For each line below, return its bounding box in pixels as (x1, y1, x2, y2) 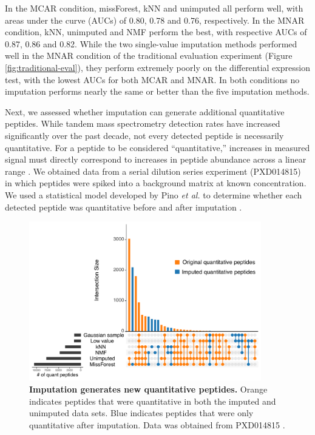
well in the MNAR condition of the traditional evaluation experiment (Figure (5, 49, 293, 62)
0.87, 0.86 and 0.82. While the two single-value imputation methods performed (5, 37, 297, 50)
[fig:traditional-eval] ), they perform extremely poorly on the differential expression (5, 61, 310, 73)
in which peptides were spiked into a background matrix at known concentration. (5, 177, 307, 189)
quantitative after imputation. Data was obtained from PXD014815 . (29, 418, 285, 431)
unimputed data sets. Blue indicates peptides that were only (29, 406, 254, 419)
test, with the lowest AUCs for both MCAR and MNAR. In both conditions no (5, 73, 300, 86)
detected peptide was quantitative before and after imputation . (5, 200, 242, 213)
